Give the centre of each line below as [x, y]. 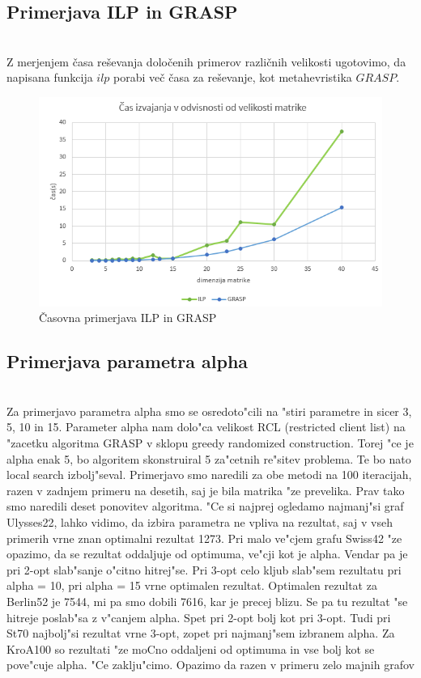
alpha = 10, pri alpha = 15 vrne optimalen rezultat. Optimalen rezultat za [192, 585]
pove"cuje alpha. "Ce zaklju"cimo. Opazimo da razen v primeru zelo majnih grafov [210, 665]
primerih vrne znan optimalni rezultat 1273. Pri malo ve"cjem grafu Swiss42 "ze [204, 538]
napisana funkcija [50, 77]
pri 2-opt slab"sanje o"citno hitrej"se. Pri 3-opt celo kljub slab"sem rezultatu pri [204, 569]
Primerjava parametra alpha [128, 361]
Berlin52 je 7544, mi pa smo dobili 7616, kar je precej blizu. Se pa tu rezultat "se [207, 601]
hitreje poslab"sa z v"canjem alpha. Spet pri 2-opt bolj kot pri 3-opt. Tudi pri [199, 617]
